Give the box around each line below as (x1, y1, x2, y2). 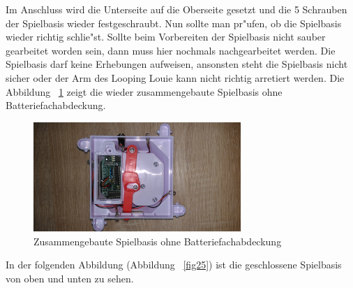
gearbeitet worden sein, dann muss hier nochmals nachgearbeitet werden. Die (6, 43, 336, 57)
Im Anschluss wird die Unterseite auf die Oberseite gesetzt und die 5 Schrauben (6, 2, 347, 16)
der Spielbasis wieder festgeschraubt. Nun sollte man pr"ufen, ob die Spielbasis (6, 15, 342, 30)
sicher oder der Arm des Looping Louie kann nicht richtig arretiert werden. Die (6, 70, 345, 85)
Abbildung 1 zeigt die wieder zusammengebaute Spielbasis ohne (6, 84, 283, 99)
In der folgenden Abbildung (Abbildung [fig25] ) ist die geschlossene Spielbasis (6, 257, 342, 272)
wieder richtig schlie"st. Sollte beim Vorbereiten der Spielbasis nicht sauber (6, 29, 326, 44)
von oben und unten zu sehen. (6, 271, 134, 286)
